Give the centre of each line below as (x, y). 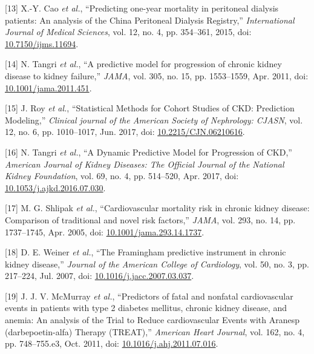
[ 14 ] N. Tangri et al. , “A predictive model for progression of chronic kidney (143, 64)
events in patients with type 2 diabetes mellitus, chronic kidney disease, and (146, 308)
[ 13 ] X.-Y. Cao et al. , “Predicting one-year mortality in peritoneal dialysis (142, 8)
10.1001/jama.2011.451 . (48, 87)
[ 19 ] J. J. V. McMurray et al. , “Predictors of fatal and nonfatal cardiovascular (149, 296)
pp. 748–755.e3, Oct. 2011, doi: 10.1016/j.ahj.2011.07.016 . (112, 343)
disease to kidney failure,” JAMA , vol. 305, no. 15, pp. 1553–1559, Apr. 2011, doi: (157, 75)
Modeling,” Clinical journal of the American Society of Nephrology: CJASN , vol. (154, 120)
